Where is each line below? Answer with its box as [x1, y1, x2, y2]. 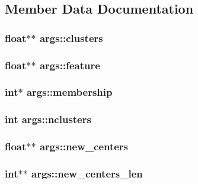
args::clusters [39, 30, 103, 45]
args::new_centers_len [31, 166, 143, 180]
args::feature [39, 57, 100, 72]
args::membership [26, 85, 113, 99]
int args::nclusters [5, 112, 91, 127]
